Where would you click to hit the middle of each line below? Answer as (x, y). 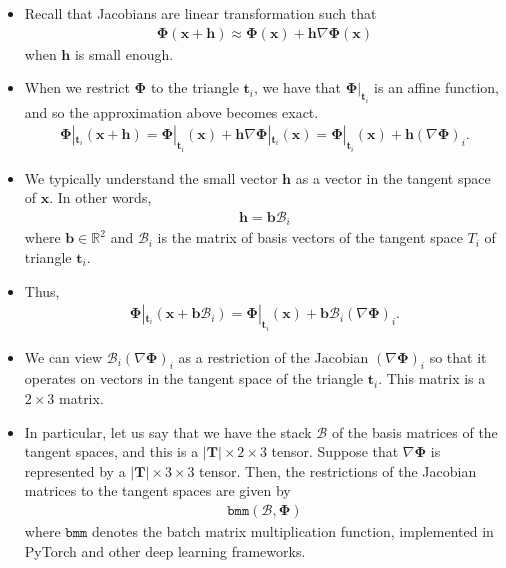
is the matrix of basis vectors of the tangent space (310, 237)
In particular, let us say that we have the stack (168, 431)
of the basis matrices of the (414, 431)
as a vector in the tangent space (393, 177)
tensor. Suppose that (335, 451)
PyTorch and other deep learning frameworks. (165, 550)
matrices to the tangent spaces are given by (157, 490)
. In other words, (100, 197)
